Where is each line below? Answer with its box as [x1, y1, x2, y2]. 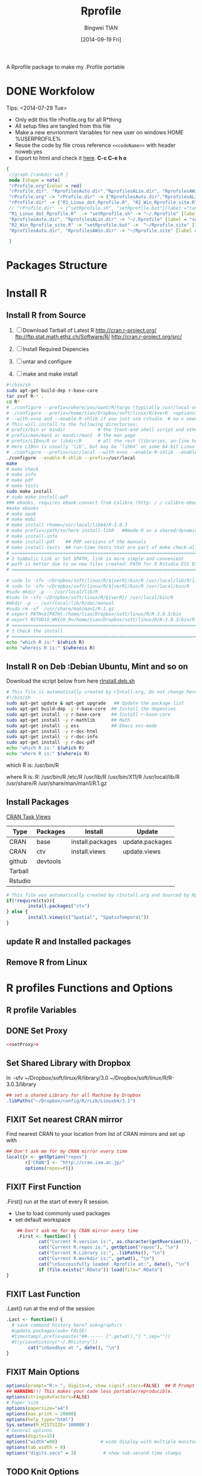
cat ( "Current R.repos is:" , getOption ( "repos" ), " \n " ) [38, 1244, 179, 1250]
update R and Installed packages [6, 937, 131, 947]
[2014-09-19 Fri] [81, 36, 121, 43]
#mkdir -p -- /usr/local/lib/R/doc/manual [6, 600, 114, 606]
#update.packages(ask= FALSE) [11, 1328, 87, 1334]
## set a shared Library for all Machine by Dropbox [6, 1092, 141, 1098]
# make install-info [6, 533, 58, 539]
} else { [6, 909, 28, 915]
